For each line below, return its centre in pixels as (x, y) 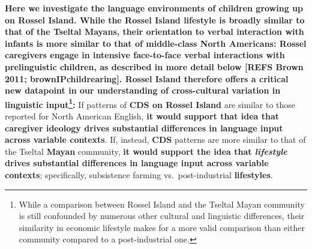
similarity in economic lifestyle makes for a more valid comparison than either (162, 227)
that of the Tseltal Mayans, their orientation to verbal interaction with (154, 31)
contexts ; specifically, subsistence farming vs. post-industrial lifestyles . (139, 174)
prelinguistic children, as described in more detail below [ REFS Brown (154, 66)
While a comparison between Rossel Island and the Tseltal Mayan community (162, 204)
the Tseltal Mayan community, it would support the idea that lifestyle (146, 151)
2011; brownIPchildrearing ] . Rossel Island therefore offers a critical (147, 78)
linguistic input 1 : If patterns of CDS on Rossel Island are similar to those (150, 103)
